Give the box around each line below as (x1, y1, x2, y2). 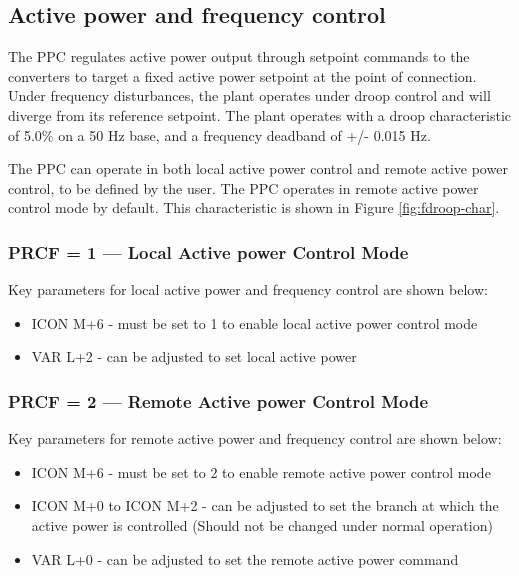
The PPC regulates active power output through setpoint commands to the (8, 46, 470, 67)
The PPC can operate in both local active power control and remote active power (8, 158, 508, 179)
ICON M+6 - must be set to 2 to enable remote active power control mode (31, 461, 491, 482)
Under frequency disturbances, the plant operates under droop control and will (8, 85, 491, 106)
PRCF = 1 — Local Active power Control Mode (8, 239, 409, 264)
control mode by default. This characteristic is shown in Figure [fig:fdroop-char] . (8, 197, 500, 218)
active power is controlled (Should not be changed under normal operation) (31, 514, 493, 535)
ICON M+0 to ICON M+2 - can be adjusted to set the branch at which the (31, 495, 499, 516)
